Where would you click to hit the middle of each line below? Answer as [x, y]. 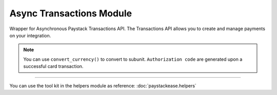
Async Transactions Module [71, 13]
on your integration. [30, 35]
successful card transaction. [53, 66]
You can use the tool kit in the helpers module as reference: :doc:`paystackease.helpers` [103, 86]
